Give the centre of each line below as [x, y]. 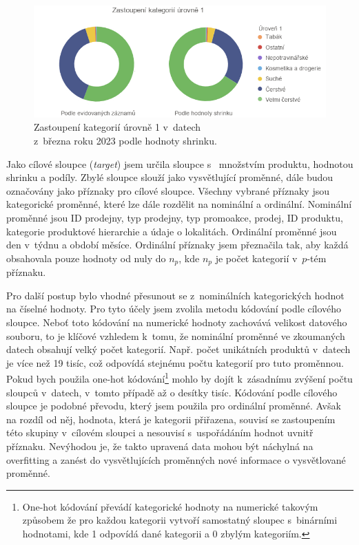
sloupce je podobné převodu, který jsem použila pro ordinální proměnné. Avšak [174, 406]
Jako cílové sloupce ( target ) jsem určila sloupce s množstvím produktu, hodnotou [180, 163]
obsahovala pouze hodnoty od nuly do [86, 258]
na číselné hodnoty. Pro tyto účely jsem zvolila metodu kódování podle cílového [174, 309]
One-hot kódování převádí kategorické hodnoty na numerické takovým [170, 506]
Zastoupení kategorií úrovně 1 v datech [117, 127]
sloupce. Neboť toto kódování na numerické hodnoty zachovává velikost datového [177, 322]
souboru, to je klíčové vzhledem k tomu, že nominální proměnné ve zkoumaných [176, 335]
